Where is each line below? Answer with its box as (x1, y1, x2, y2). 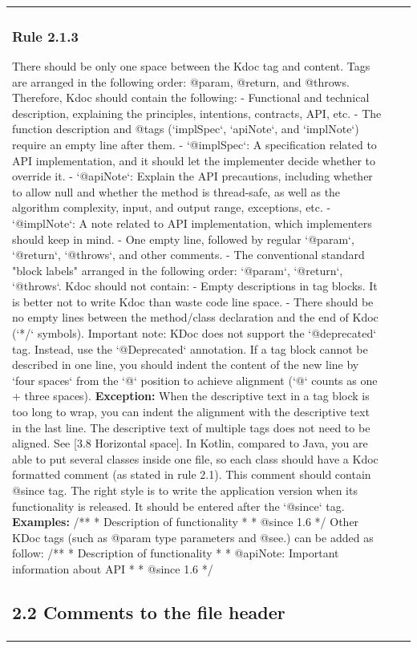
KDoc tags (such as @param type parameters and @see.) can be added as (12, 529, 374, 545)
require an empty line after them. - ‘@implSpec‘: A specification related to (12, 136, 377, 152)
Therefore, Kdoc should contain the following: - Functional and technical (12, 89, 370, 106)
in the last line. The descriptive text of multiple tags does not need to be (12, 419, 370, 435)
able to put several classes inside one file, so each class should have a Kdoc (12, 450, 379, 467)
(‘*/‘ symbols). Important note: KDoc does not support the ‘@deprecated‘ (12, 325, 377, 342)
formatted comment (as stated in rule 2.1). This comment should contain (12, 466, 371, 483)
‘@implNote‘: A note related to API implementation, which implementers (12, 214, 372, 231)
